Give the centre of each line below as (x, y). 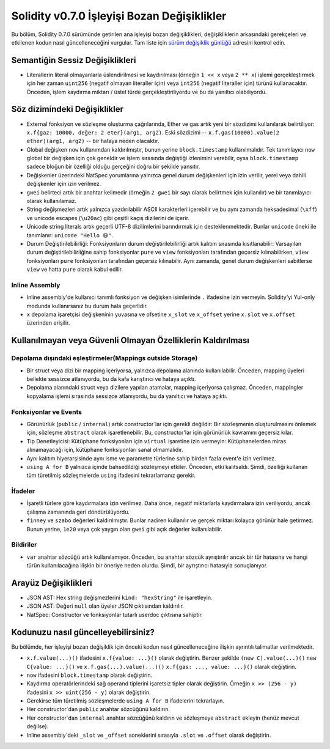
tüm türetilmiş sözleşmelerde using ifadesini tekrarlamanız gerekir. (111, 475)
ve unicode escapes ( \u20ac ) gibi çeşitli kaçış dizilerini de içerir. (108, 218)
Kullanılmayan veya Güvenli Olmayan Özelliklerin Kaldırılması (130, 340)
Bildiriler (24, 545)
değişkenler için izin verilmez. (64, 184)
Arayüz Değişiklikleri (52, 583)
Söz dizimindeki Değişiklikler (67, 109)
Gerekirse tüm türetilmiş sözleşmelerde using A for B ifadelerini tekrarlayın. (125, 701)
